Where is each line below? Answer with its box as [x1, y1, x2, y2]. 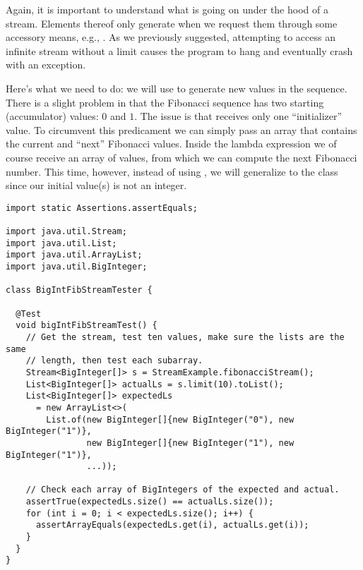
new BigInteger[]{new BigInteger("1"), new [86, 437, 294, 448]
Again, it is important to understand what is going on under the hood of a [6, 2, 328, 16]
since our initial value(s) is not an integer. [6, 178, 187, 193]
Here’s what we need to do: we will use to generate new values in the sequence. [6, 80, 347, 95]
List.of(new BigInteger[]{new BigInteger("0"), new [46, 414, 294, 425]
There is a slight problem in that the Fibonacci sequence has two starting [6, 95, 324, 109]
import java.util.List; [6, 238, 117, 248]
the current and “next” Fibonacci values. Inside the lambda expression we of [6, 136, 337, 151]
